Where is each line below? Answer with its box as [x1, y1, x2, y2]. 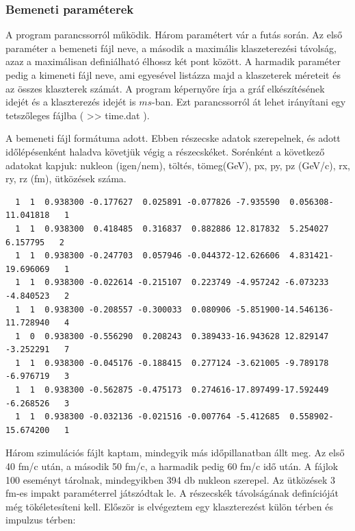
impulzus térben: [5, 513, 76, 527]
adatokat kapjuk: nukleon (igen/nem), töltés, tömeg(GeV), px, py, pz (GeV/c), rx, [5, 158, 350, 172]
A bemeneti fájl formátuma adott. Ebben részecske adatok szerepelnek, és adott [5, 131, 341, 145]
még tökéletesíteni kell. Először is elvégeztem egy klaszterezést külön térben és [5, 499, 333, 513]
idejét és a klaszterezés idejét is [5, 95, 136, 109]
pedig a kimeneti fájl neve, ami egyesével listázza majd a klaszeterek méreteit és [5, 68, 341, 82]
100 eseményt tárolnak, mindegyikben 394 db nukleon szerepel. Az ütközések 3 [5, 472, 336, 486]
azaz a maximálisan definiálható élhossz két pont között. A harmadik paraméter [5, 54, 341, 69]
